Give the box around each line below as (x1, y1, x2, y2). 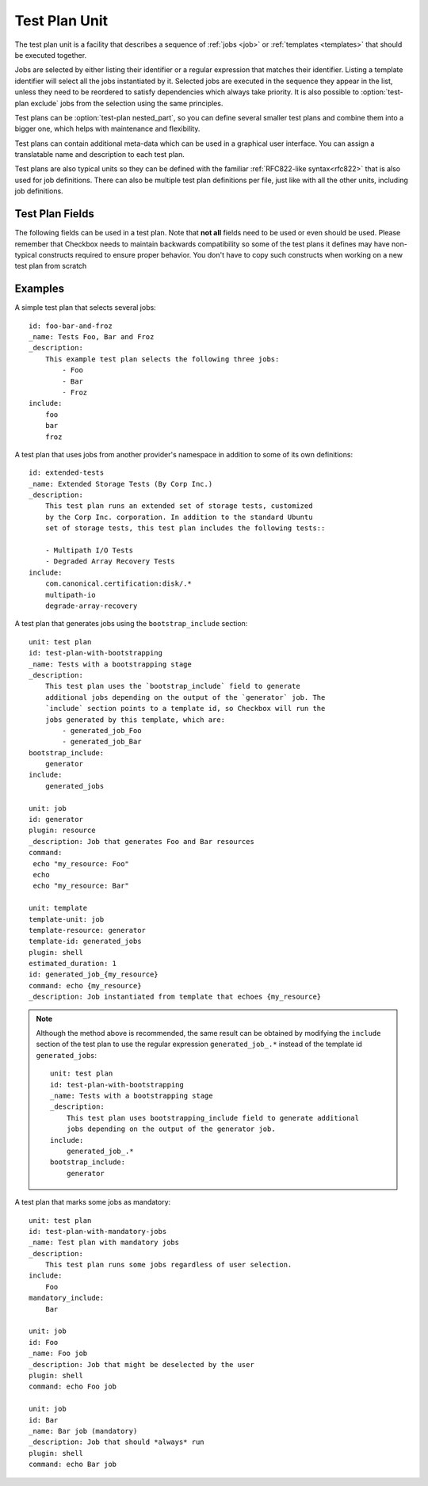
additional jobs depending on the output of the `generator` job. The (44, 693, 326, 701)
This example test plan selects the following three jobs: (44, 354, 280, 364)
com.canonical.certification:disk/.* (44, 579, 192, 588)
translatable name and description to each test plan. (14, 150, 185, 159)
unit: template (29, 903, 88, 913)
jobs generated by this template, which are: (44, 715, 226, 724)
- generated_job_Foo (62, 726, 142, 735)
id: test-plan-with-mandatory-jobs (29, 1227, 167, 1236)
